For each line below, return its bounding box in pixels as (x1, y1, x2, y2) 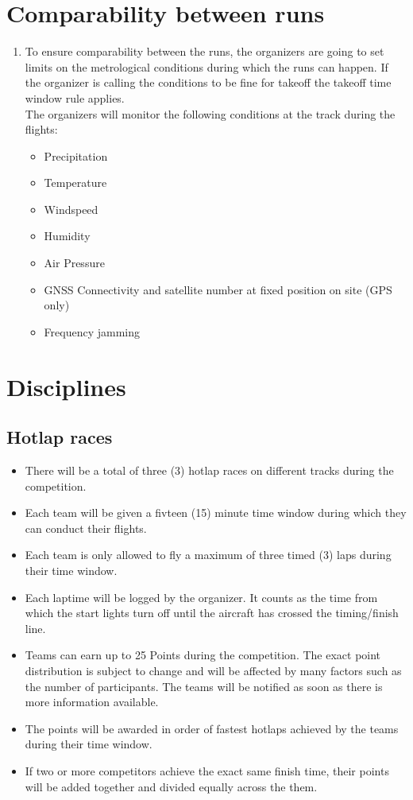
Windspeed (44, 200, 98, 217)
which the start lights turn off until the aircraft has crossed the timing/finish (25, 604, 399, 621)
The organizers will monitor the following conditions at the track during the (25, 105, 396, 122)
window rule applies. (25, 89, 125, 106)
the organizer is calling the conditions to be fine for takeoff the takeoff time (25, 74, 392, 91)
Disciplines (6, 370, 126, 402)
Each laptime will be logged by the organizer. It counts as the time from (25, 588, 378, 605)
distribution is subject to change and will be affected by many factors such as (25, 662, 402, 678)
